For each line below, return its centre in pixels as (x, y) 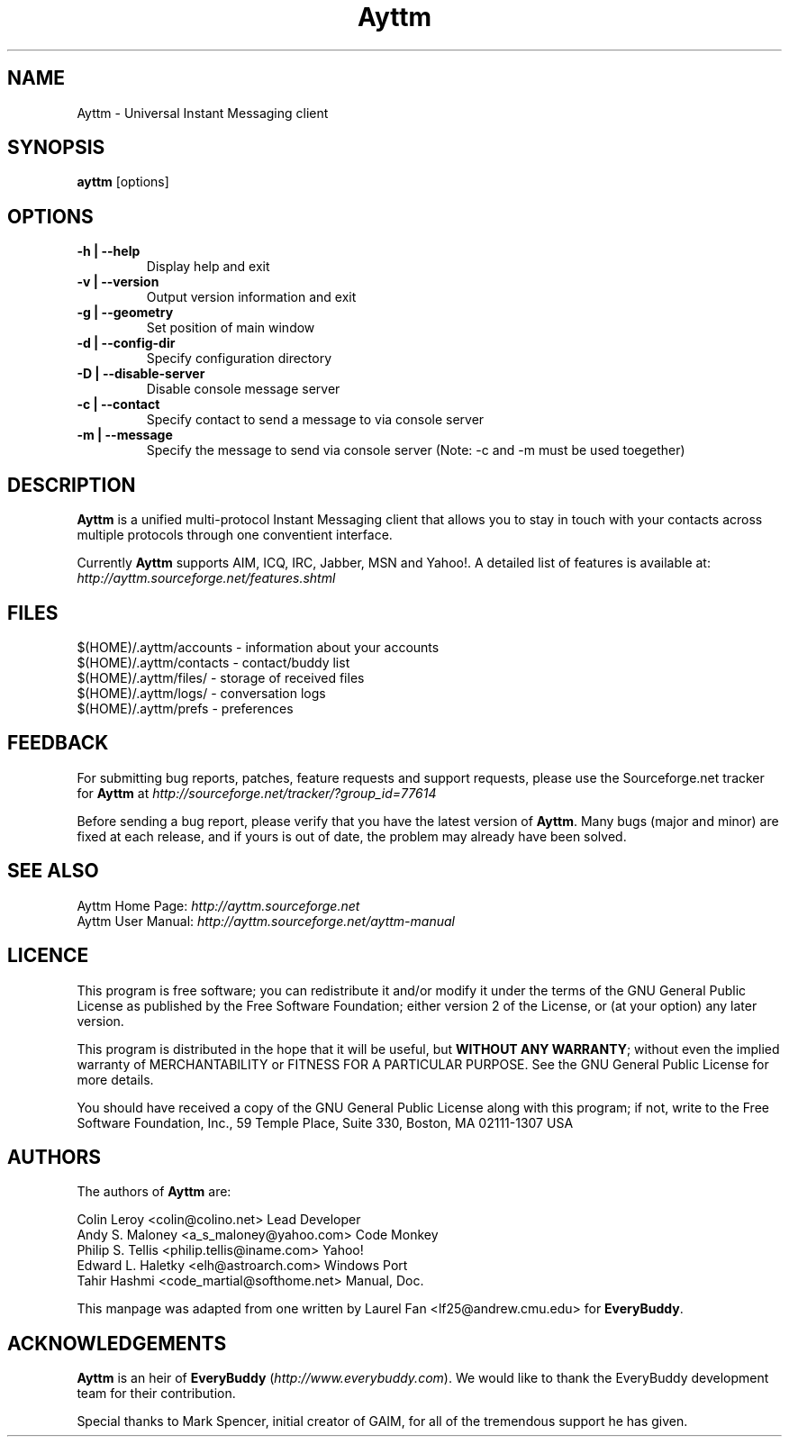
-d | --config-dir (126, 343)
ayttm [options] (123, 182)
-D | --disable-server (141, 374)
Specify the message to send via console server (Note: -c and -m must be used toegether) (416, 450)
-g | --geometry (125, 313)
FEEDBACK (58, 743)
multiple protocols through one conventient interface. (235, 535)
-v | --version (118, 282)
